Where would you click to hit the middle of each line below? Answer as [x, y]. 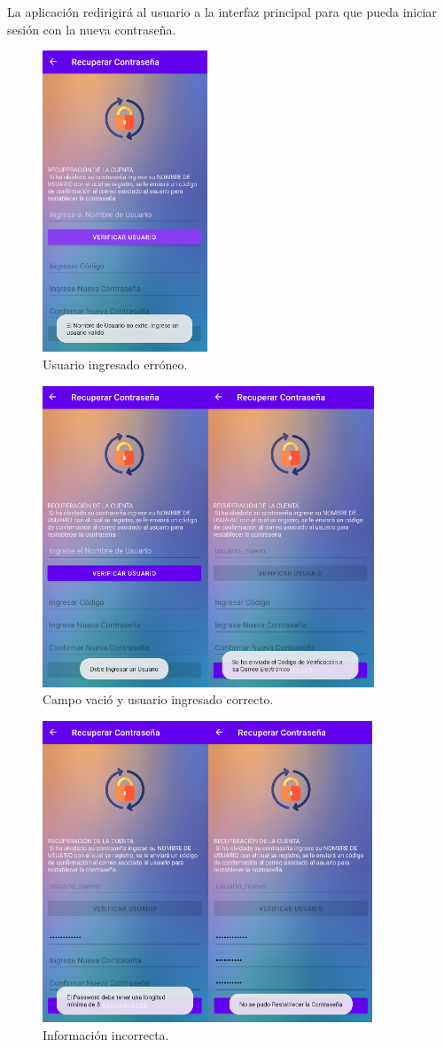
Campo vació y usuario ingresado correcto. [158, 699]
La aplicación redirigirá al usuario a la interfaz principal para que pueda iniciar [222, 12]
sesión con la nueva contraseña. [92, 29]
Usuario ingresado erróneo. [115, 364]
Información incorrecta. [106, 1034]
